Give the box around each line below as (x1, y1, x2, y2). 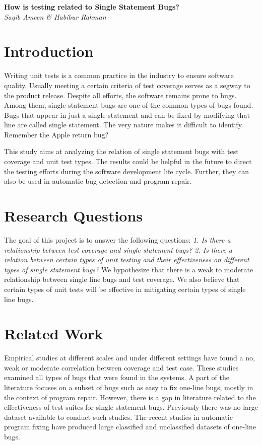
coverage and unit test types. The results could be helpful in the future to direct (4, 156, 252, 167)
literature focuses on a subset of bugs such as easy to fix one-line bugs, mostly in (4, 382, 253, 393)
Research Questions (4, 205, 143, 226)
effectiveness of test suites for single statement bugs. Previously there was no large (4, 402, 258, 412)
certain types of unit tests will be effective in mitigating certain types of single (4, 283, 246, 294)
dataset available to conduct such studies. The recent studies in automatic (4, 411, 233, 422)
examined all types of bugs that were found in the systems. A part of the (4, 372, 229, 383)
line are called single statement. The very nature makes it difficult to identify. (4, 119, 243, 130)
